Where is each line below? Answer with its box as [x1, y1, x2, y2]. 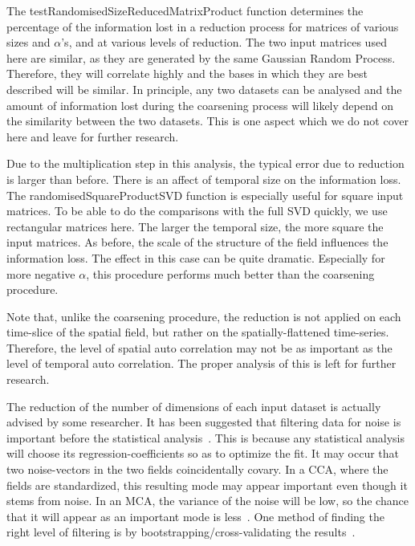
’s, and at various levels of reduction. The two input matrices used [61, 34, 387, 51]
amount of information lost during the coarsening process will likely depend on [6, 96, 393, 113]
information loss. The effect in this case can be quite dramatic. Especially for [6, 249, 385, 266]
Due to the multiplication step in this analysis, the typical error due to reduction [6, 155, 405, 172]
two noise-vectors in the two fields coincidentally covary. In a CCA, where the [6, 461, 389, 478]
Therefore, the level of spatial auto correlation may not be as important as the [6, 339, 393, 356]
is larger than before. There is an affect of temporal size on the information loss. [6, 170, 401, 187]
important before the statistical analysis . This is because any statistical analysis [6, 429, 405, 446]
